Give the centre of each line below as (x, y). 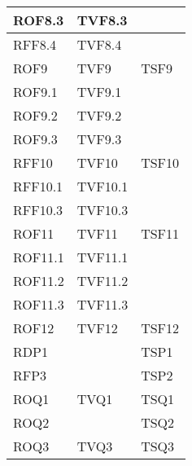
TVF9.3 (99, 139)
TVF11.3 (103, 304)
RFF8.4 (35, 44)
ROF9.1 (35, 92)
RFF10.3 (38, 210)
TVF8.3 (102, 20)
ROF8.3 (39, 20)
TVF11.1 (103, 257)
